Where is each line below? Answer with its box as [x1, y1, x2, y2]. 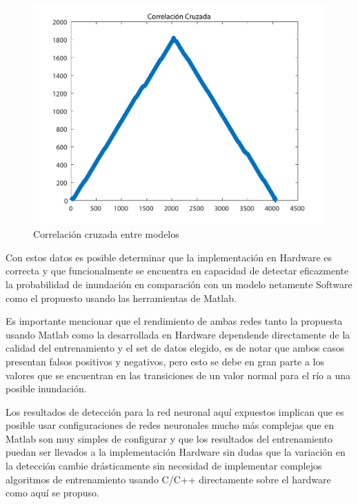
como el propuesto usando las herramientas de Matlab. [6, 290, 237, 305]
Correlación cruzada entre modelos [33, 227, 179, 241]
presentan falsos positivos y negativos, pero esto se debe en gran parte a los [6, 354, 325, 368]
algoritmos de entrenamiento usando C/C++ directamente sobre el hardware [6, 472, 331, 486]
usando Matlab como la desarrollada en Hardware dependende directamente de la [6, 327, 350, 341]
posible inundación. [6, 381, 87, 396]
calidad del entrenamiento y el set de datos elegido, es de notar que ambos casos [6, 341, 345, 355]
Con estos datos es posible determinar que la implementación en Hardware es [6, 250, 332, 264]
